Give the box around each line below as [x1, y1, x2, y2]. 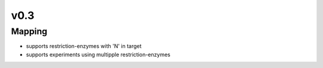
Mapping [11, 26, 48, 37]
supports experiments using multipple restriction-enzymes [26, 51, 170, 58]
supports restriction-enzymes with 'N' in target [26, 43, 142, 50]
